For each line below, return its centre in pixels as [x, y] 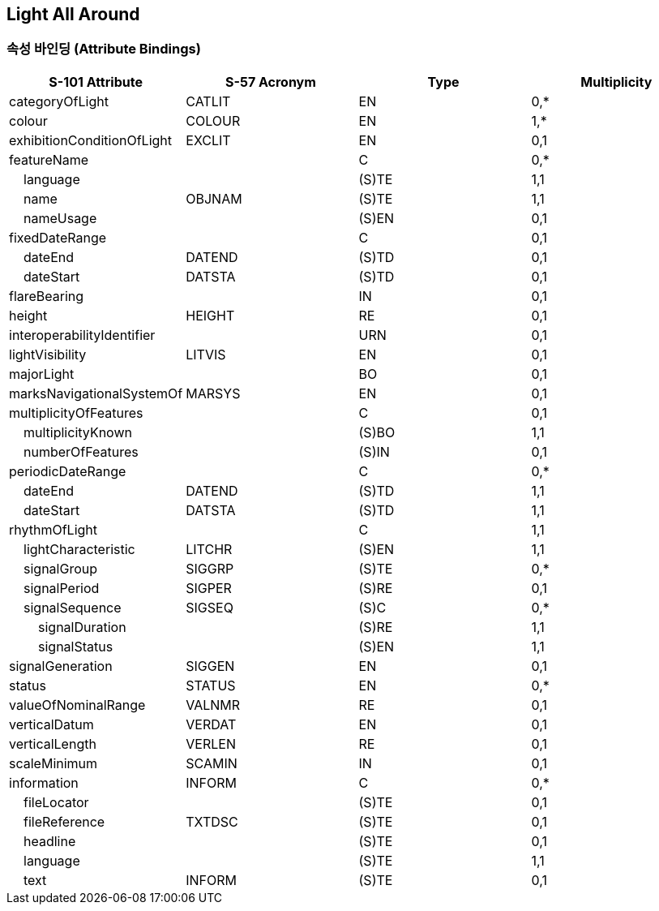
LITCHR [209, 549]
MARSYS [213, 393]
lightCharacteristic [79, 549]
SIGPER [209, 588]
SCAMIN [212, 763]
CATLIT [208, 101]
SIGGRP [210, 568]
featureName [49, 159]
